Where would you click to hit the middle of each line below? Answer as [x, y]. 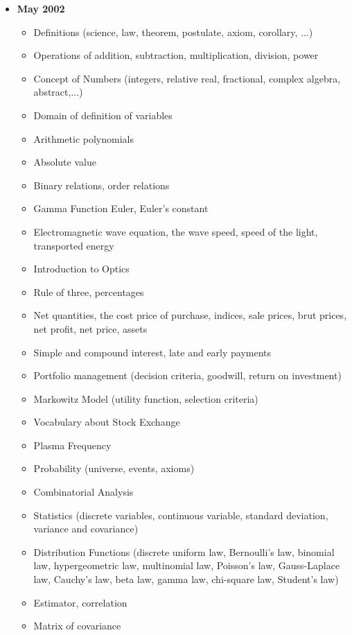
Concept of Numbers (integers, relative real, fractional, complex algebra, [187, 78]
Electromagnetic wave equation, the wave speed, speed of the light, [176, 231]
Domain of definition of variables [103, 115]
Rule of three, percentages [89, 292]
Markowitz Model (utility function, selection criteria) [146, 398]
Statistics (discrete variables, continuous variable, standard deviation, [181, 515]
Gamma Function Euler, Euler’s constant [121, 208]
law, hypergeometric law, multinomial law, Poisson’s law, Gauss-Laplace [187, 565]
